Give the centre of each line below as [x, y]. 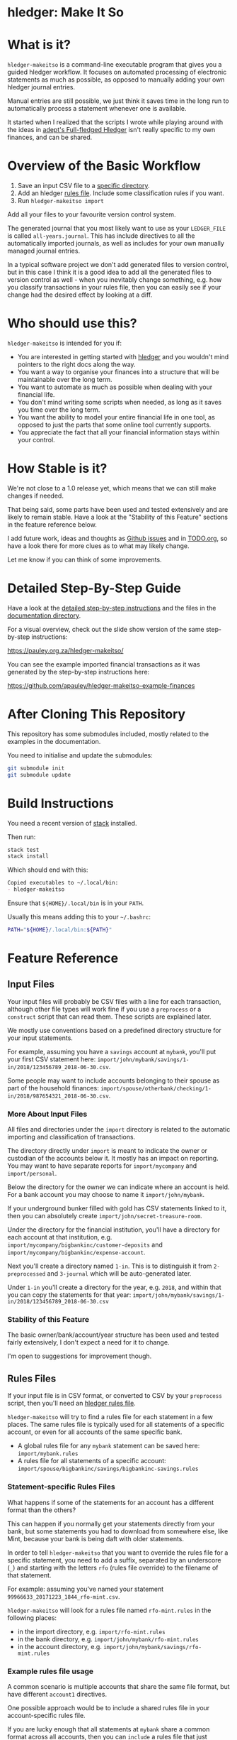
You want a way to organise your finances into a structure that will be [118, 372]
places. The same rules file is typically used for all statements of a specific [116, 1425]
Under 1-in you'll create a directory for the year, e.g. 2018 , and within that [114, 1287]
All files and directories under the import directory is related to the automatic [119, 1129]
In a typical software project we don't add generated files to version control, [118, 265]
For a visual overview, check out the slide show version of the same [106, 629]
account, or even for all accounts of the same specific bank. [95, 1432]
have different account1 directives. [57, 1694]
